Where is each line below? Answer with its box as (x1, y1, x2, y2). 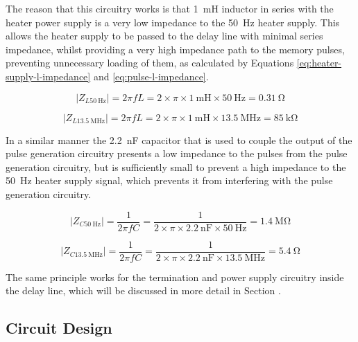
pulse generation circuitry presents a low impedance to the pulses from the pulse (6, 146, 348, 161)
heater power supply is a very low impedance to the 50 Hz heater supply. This (6, 15, 340, 29)
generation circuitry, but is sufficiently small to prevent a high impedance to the (6, 159, 346, 174)
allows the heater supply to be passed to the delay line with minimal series (6, 28, 323, 43)
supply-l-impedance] (6, 69, 91, 83)
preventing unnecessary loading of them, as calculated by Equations (6, 55, 294, 70)
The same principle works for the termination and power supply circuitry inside (6, 269, 344, 284)
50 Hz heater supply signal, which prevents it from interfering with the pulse (6, 173, 333, 188)
